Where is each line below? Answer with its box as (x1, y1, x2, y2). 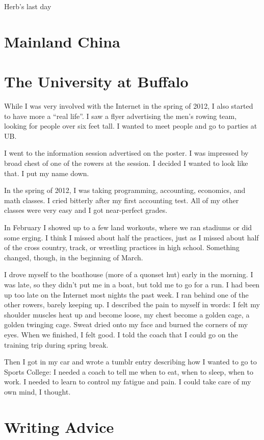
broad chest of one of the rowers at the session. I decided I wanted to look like (4, 158, 248, 168)
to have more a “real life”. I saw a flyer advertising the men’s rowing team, (4, 110, 237, 121)
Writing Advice (4, 416, 114, 437)
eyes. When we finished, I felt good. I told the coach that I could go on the (4, 329, 238, 339)
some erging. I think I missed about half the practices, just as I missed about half (4, 232, 259, 242)
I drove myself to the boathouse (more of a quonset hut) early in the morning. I (4, 269, 253, 280)
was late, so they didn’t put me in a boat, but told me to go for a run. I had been (4, 279, 260, 289)
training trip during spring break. (4, 339, 109, 350)
